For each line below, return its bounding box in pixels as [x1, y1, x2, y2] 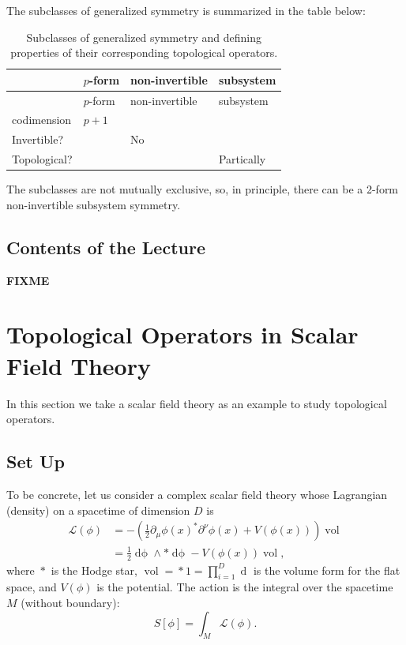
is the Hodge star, [51, 561, 137, 578]
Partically [218, 151, 266, 167]
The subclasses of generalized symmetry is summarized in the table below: [6, 2, 366, 18]
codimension [12, 111, 72, 128]
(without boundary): [21, 594, 120, 610]
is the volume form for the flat [253, 561, 400, 578]
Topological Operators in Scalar [6, 318, 359, 351]
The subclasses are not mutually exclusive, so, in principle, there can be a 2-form [6, 181, 399, 197]
